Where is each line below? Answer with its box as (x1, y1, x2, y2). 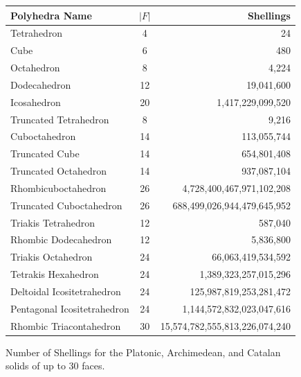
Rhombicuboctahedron (10, 180, 107, 195)
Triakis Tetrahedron (10, 215, 95, 229)
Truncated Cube (10, 146, 80, 161)
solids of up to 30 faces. (6, 358, 105, 373)
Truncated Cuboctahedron (10, 198, 122, 212)
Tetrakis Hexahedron (10, 267, 99, 281)
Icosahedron (10, 94, 61, 109)
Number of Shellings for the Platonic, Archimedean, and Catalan (6, 344, 281, 359)
